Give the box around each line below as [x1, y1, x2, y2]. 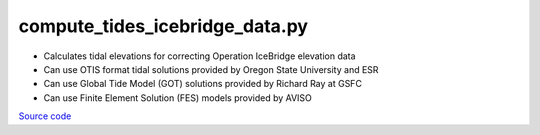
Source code [18, 110, 72, 122]
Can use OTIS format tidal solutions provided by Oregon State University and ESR [43, 63, 379, 75]
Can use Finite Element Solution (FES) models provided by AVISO [43, 91, 312, 104]
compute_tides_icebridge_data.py [18, 15, 309, 37]
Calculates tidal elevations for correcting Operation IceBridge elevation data [43, 50, 356, 62]
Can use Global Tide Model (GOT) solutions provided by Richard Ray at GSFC [43, 78, 362, 90]
